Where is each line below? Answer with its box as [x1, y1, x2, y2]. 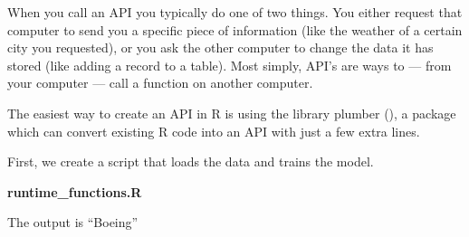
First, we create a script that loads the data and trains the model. [7, 152, 374, 171]
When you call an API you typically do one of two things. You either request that [7, 3, 463, 21]
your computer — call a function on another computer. [7, 73, 313, 92]
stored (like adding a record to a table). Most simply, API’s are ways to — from [7, 55, 452, 74]
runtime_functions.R [7, 182, 142, 201]
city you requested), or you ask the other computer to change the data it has [7, 38, 434, 57]
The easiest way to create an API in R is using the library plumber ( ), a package [7, 103, 456, 122]
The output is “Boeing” [7, 213, 139, 232]
